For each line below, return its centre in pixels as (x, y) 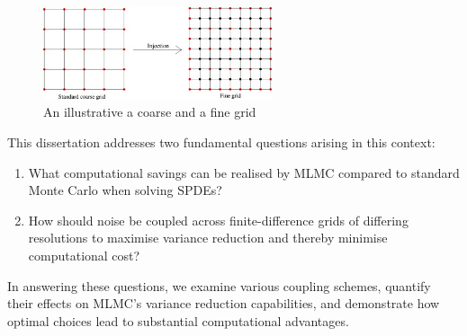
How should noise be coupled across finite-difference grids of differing (218, 220)
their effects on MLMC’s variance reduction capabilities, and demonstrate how (224, 303)
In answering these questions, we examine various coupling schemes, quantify (219, 285)
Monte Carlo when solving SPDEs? (125, 190)
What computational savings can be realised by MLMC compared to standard (244, 172)
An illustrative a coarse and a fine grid (150, 112)
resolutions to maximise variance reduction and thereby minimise (208, 238)
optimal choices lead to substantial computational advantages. (178, 320)
